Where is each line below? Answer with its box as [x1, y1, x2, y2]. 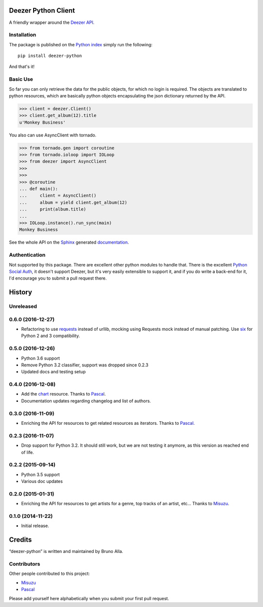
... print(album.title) [19, 207, 86, 212]
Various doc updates [21, 478, 63, 484]
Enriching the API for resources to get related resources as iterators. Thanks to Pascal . [21, 420, 195, 426]
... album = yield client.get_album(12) [19, 200, 128, 205]
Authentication [9, 251, 46, 258]
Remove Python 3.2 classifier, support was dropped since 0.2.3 [21, 362, 149, 368]
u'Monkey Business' [19, 119, 66, 125]
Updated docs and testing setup [21, 369, 86, 375]
